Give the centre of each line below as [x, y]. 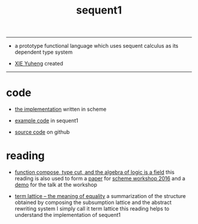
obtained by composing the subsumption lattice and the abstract [93, 202]
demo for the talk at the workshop [56, 185]
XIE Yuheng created [39, 64]
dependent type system [43, 52]
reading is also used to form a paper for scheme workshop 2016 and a [100, 179]
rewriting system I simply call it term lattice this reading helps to [92, 209]
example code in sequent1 [46, 121]
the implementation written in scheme [60, 109]
